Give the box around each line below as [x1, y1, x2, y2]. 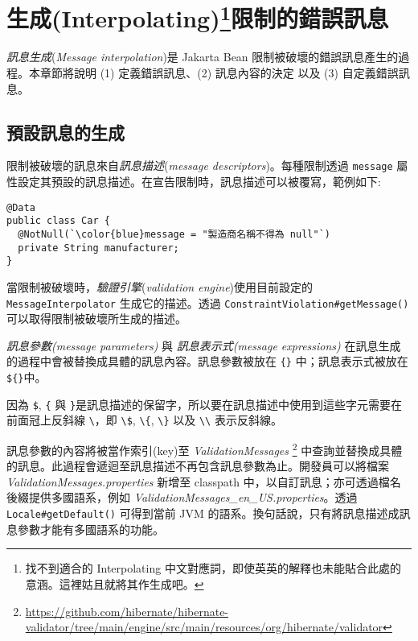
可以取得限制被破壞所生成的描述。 [6, 310, 186, 327]
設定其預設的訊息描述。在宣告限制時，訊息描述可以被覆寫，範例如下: [17, 173, 381, 190]
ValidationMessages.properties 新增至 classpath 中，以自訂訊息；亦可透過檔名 [6, 473, 401, 490]
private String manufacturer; [18, 242, 179, 254]
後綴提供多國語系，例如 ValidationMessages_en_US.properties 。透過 [6, 489, 358, 506]
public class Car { [6, 215, 110, 227]
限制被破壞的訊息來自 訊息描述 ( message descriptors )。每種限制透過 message [6, 157, 393, 174]
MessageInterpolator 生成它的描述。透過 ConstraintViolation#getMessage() [6, 294, 409, 311]
